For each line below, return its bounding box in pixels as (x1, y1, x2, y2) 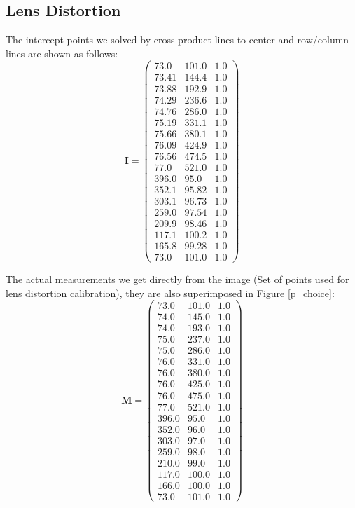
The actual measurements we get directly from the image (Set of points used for (6, 272, 349, 287)
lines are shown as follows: (6, 46, 118, 60)
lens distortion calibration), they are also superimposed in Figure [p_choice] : (6, 285, 335, 300)
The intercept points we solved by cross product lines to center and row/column (6, 32, 349, 47)
